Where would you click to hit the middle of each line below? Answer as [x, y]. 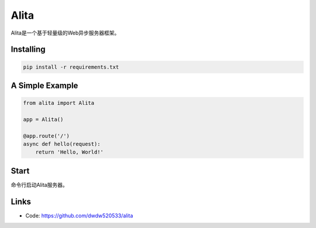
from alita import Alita [59, 103]
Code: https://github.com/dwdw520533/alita [79, 215]
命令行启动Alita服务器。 [39, 185]
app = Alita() [43, 119]
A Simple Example [44, 85]
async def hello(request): [62, 144]
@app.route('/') [47, 136]
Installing [28, 50]
